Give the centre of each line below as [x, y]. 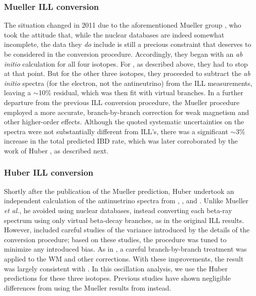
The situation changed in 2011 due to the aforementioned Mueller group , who [123, 25]
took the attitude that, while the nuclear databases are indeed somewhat [114, 34]
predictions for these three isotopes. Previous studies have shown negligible [117, 278]
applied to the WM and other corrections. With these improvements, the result [124, 258]
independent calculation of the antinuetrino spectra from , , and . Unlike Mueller [126, 201]
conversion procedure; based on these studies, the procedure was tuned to [115, 239]
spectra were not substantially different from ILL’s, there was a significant [116, 131]
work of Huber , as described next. [56, 150]
